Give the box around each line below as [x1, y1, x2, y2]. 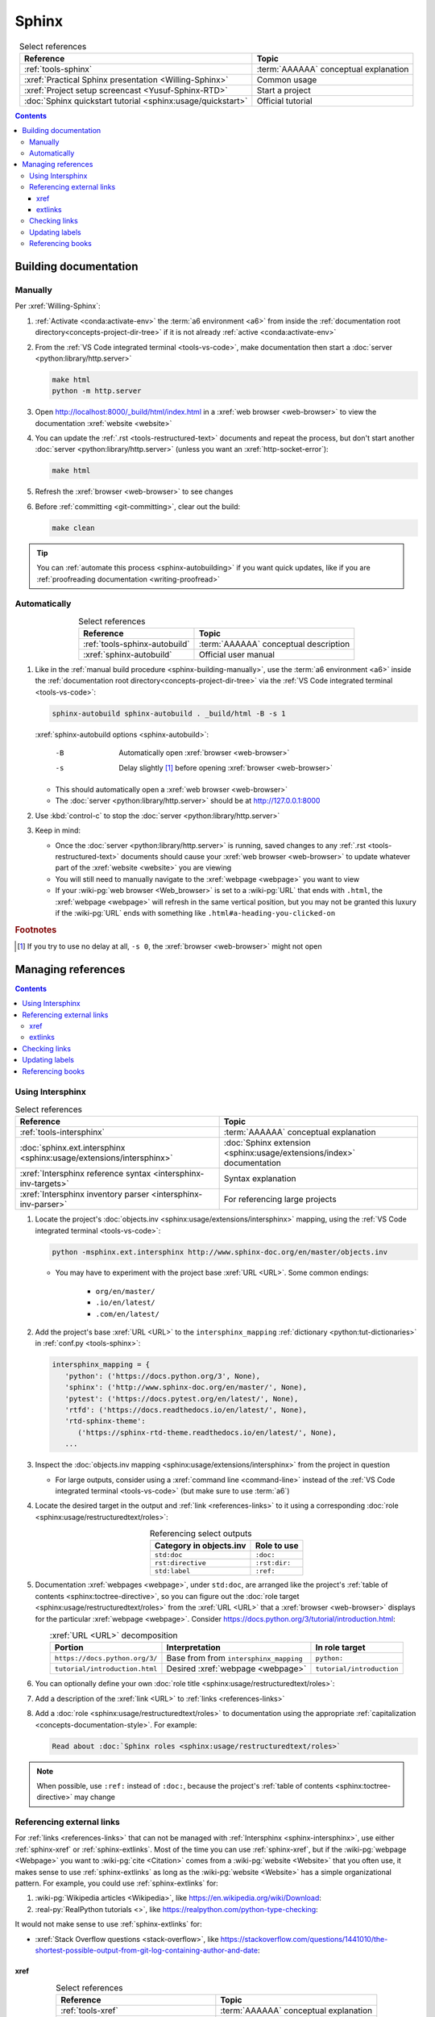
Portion [54, 1642, 84, 1653]
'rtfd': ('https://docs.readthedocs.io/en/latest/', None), [64, 1405, 308, 1414]
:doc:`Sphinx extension [223, 1138, 311, 1149]
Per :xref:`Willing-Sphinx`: [14, 301, 101, 311]
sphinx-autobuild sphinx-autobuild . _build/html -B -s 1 [52, 708, 286, 718]
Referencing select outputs [149, 1528, 252, 1539]
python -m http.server [52, 386, 142, 395]
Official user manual [198, 649, 275, 661]
